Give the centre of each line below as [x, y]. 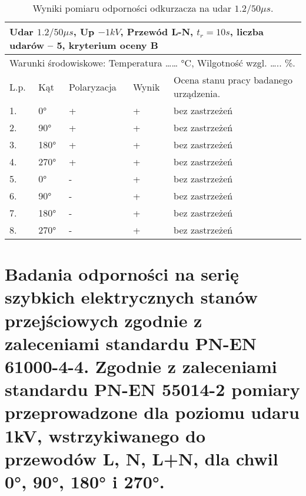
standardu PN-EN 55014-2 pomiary [152, 389]
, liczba [247, 31]
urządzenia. [197, 93]
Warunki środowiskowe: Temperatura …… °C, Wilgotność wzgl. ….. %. [152, 63]
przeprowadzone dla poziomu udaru [152, 412]
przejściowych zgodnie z [104, 320]
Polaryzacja [93, 86]
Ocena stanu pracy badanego [233, 80]
